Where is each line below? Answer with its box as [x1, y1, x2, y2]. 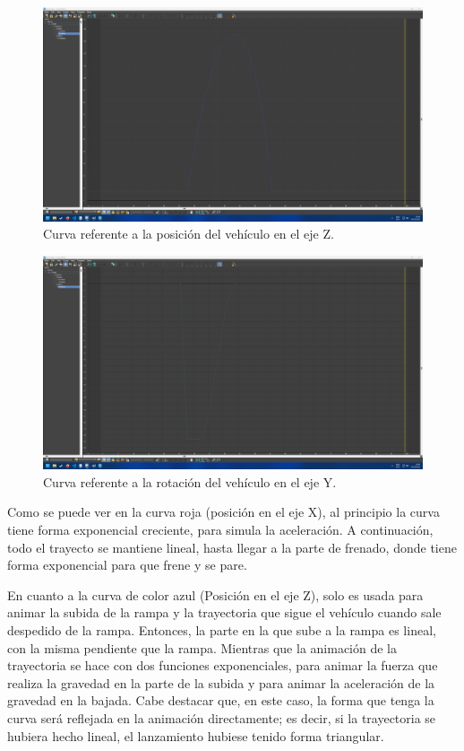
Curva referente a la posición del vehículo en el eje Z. [43, 224, 334, 243]
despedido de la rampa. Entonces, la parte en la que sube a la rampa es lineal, [7, 620, 436, 639]
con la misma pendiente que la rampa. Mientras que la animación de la [7, 638, 397, 657]
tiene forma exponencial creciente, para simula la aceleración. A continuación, [7, 520, 434, 538]
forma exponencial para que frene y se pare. [7, 555, 247, 574]
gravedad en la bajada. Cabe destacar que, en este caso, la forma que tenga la [7, 691, 434, 710]
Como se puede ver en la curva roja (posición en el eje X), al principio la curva [7, 502, 440, 521]
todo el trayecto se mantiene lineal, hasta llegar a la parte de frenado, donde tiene [7, 537, 457, 556]
